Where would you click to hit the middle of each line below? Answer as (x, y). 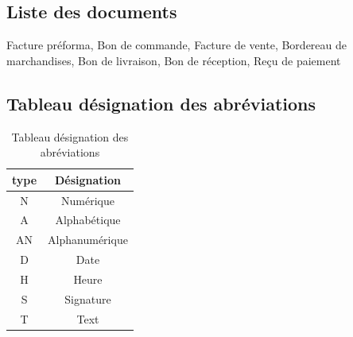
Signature (88, 298)
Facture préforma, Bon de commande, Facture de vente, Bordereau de (176, 45)
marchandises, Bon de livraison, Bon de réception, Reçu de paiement (174, 60)
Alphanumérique (88, 240)
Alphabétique (88, 220)
